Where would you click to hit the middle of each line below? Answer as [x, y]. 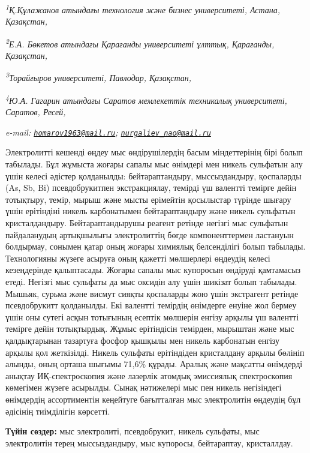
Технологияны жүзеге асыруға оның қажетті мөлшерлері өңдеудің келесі [138, 258]
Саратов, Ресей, [36, 112]
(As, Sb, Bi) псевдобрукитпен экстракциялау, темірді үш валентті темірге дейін [151, 187]
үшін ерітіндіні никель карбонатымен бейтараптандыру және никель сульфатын [151, 211]
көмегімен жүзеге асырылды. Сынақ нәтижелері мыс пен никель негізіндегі [144, 387]
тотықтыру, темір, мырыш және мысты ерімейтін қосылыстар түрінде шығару [148, 199]
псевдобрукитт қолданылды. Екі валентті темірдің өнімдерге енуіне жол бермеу [151, 305]
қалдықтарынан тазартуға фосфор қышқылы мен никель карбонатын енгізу [143, 340]
